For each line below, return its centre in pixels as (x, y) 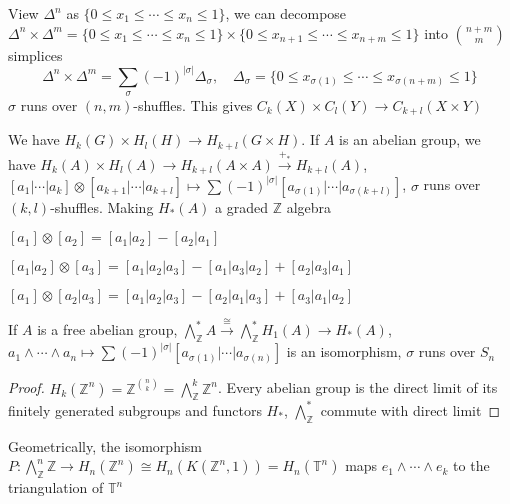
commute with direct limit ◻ (410, 409)
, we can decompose (286, 13)
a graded (241, 206)
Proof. (26, 387)
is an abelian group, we (410, 139)
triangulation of (56, 487)
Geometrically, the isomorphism (105, 445)
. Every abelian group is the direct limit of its (358, 387)
